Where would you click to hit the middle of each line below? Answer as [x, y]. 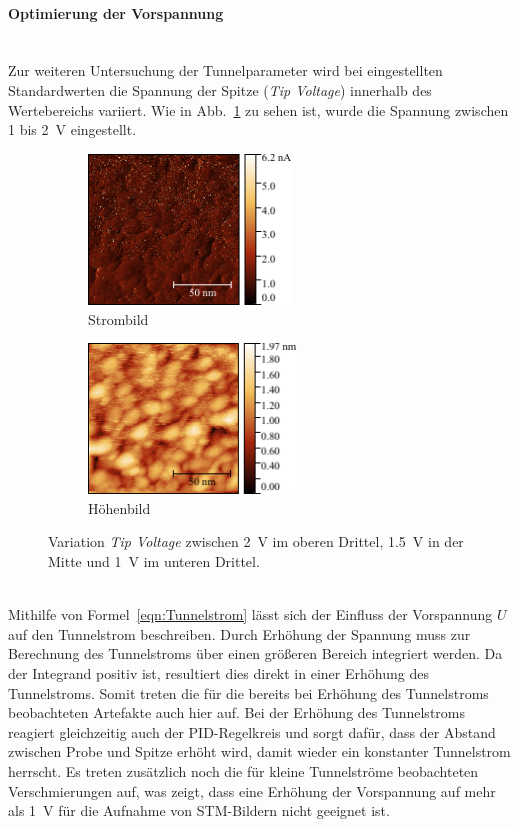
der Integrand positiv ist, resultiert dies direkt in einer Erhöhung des [218, 673]
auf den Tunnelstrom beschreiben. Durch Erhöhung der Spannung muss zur [239, 633]
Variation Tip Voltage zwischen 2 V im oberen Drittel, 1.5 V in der [256, 541]
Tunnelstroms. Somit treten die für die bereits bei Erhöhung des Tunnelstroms [248, 692]
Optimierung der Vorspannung [116, 12]
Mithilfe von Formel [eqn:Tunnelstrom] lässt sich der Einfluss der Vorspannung [250, 614]
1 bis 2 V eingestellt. [72, 129]
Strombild [118, 318]
